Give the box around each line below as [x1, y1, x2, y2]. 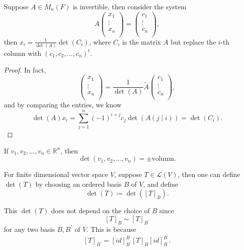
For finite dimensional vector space [4, 169, 108, 179]
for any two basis [4, 224, 55, 234]
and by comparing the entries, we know [4, 100, 122, 110]
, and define [143, 178, 178, 189]
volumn [152, 155, 174, 163]
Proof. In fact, [4, 64, 46, 75]
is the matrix [122, 36, 161, 47]
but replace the [171, 36, 216, 47]
